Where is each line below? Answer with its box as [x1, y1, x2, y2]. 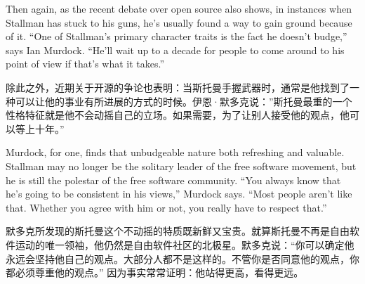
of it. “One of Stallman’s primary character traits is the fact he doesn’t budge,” [6, 29, 347, 44]
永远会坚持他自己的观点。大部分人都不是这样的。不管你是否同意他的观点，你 [6, 251, 359, 266]
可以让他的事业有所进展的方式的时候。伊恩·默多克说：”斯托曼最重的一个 [15, 93, 352, 108]
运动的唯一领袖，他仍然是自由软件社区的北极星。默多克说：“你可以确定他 [15, 237, 354, 252]
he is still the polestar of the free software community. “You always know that [6, 172, 341, 187]
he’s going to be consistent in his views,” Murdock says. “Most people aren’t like [6, 186, 352, 201]
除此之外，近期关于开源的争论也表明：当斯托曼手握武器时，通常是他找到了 [6, 79, 350, 94]
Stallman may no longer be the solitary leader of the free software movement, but [6, 158, 357, 173]
